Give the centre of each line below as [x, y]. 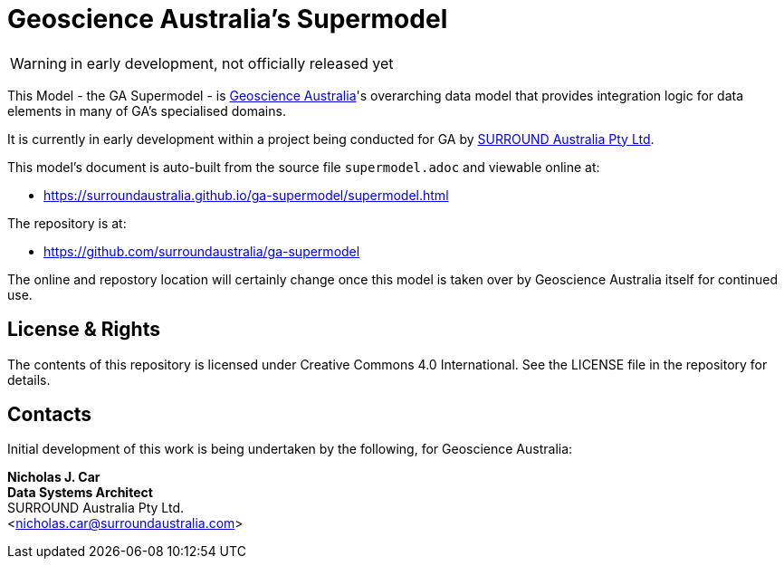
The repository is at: [67, 223]
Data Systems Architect [80, 493]
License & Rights [84, 330]
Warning [38, 63]
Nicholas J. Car [54, 477]
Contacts [50, 415]
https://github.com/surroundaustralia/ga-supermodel [202, 251]
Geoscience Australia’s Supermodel [228, 19]
